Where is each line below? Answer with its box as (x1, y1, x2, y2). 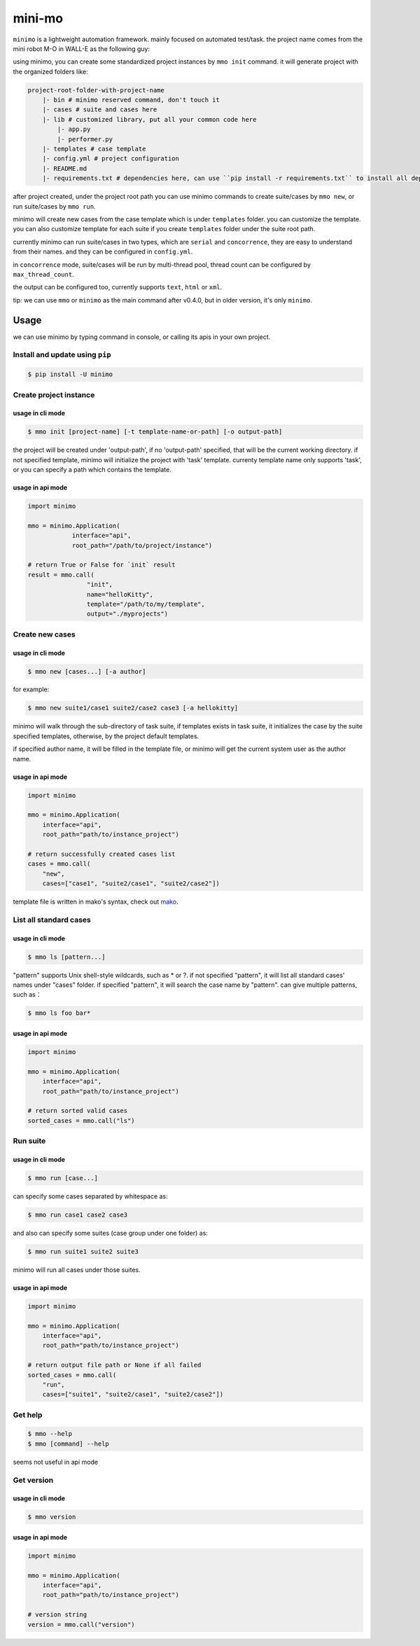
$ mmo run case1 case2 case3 (27, 1210, 128, 1219)
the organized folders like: (13, 67, 88, 76)
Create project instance (13, 389, 95, 399)
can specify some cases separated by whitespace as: (13, 1191, 168, 1201)
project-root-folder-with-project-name (27, 86, 164, 94)
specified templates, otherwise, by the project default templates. (13, 732, 199, 740)
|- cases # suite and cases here (42, 106, 157, 113)
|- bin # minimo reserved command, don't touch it (42, 96, 220, 104)
